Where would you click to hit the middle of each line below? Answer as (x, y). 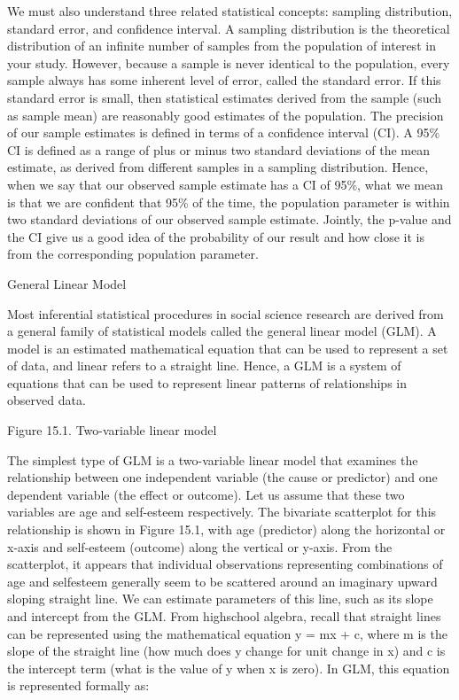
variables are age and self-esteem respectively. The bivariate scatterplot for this (222, 512)
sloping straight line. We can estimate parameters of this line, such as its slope (220, 599)
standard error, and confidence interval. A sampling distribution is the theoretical (229, 28)
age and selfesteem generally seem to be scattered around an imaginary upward (222, 581)
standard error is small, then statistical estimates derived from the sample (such (225, 97)
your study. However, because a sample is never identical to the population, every (229, 62)
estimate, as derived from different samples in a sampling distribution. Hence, (218, 167)
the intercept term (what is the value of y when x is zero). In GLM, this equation (229, 668)
